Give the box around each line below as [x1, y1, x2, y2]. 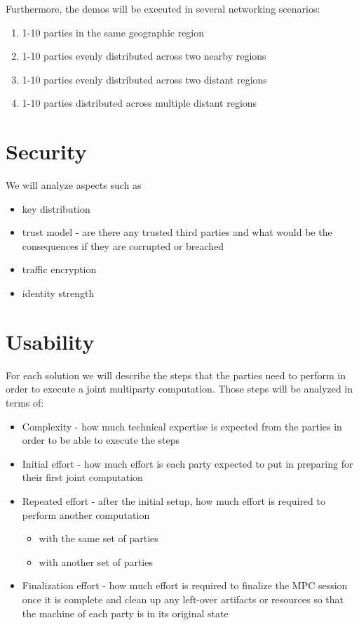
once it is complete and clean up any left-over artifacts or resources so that [22, 591, 344, 606]
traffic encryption [22, 262, 97, 277]
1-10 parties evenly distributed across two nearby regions [22, 48, 266, 63]
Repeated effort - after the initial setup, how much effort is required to [22, 493, 325, 508]
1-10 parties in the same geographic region [22, 25, 205, 39]
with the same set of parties [39, 531, 158, 546]
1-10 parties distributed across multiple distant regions [22, 96, 257, 110]
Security [6, 137, 87, 166]
